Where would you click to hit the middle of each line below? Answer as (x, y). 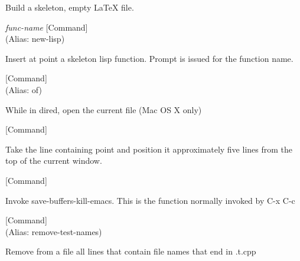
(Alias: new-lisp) (35, 39)
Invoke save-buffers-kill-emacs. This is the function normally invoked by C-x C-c (150, 200)
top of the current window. (54, 161)
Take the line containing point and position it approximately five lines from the (149, 149)
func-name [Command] (47, 27)
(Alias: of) (24, 89)
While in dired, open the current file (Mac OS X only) (104, 109)
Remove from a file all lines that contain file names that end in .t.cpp (131, 251)
